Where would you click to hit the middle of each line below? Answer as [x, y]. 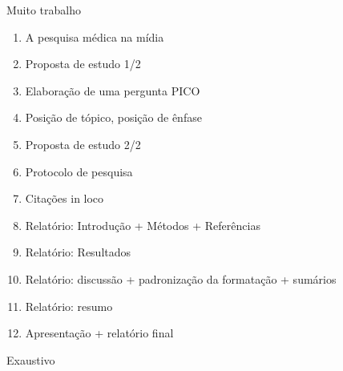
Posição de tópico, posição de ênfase [113, 117]
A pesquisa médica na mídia [95, 36]
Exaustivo [31, 359]
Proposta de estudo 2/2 [83, 144]
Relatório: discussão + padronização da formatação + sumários [181, 278]
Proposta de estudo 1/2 [83, 64]
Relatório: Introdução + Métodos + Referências [143, 225]
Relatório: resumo [69, 306]
